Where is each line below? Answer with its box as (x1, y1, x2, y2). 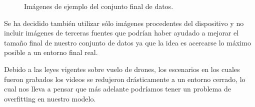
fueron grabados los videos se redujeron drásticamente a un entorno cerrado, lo (4, 73, 245, 84)
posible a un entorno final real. (4, 47, 98, 57)
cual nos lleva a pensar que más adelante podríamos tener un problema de (4, 83, 231, 94)
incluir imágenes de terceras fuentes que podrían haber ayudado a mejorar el (4, 27, 239, 38)
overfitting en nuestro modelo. (4, 93, 96, 103)
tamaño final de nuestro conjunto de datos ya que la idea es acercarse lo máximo (4, 37, 251, 47)
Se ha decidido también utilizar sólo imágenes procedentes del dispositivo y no (4, 17, 244, 28)
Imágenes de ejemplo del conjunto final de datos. (24, 1, 173, 11)
